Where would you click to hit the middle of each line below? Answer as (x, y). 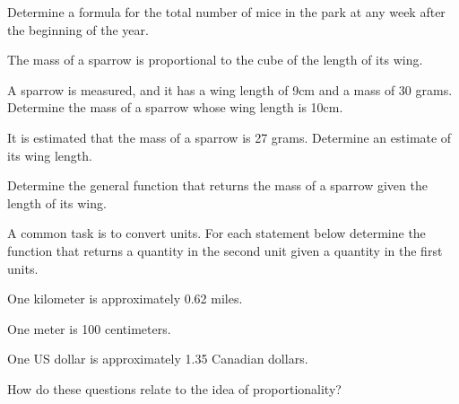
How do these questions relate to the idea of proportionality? (174, 388)
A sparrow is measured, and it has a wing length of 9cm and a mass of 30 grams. (230, 89)
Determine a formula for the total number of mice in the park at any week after (226, 12)
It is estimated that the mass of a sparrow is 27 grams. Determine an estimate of (229, 137)
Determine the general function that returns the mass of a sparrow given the (217, 185)
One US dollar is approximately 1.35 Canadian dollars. (158, 359)
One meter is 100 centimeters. (89, 328)
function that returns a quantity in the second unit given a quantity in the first (225, 250)
